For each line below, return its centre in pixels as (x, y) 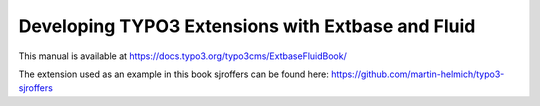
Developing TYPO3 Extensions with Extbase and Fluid (247, 26)
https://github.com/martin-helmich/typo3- (417, 74)
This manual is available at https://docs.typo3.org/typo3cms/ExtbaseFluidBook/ (182, 56)
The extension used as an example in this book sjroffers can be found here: (174, 74)
